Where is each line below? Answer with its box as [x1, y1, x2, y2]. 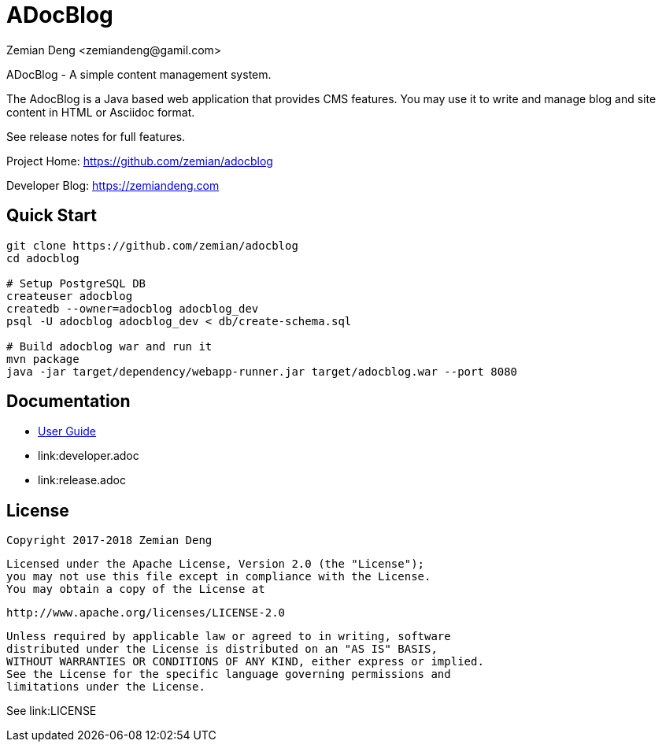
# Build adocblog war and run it [6, 339, 213, 353]
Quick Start [6, 206, 97, 226]
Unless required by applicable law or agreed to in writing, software [6, 630, 451, 643]
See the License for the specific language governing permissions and [6, 668, 451, 681]
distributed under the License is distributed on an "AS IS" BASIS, [6, 642, 438, 656]
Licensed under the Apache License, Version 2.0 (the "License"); [6, 557, 425, 571]
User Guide [38, 424, 97, 439]
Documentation [6, 391, 131, 412]
